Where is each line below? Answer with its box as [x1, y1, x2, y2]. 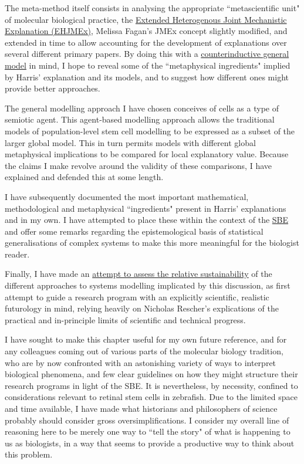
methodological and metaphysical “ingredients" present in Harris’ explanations [5, 202, 286, 214]
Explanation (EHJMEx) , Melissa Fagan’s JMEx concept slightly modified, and [5, 25, 288, 37]
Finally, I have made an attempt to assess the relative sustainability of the [5, 267, 272, 280]
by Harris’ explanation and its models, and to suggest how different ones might [5, 70, 289, 83]
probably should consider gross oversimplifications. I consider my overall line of [5, 414, 289, 426]
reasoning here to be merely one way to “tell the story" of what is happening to [5, 425, 291, 438]
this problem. [5, 448, 53, 460]
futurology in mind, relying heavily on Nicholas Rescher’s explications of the [5, 302, 279, 314]
